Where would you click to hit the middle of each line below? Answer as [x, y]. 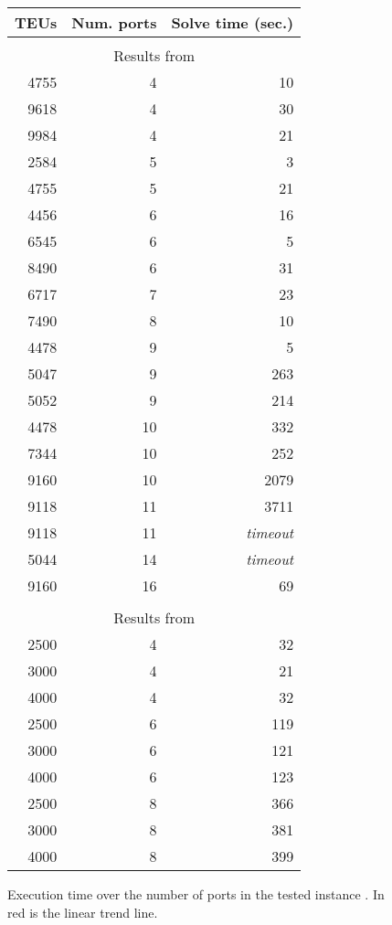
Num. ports [114, 22]
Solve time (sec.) [233, 22]
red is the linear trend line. [83, 912]
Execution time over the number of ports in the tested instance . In [196, 894]
